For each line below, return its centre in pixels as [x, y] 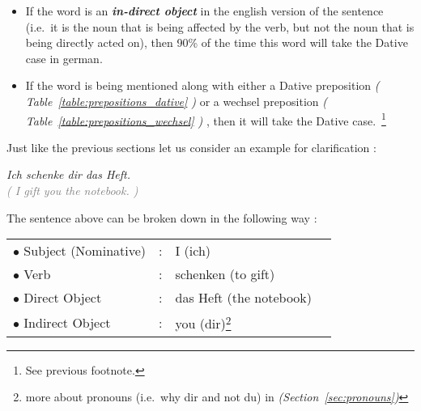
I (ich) [193, 251]
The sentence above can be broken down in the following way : [162, 217]
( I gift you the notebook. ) [72, 190]
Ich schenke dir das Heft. [69, 174]
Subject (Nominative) [85, 251]
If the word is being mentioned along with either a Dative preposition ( [202, 85]
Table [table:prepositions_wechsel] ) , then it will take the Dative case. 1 [206, 119]
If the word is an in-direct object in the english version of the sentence [204, 11]
